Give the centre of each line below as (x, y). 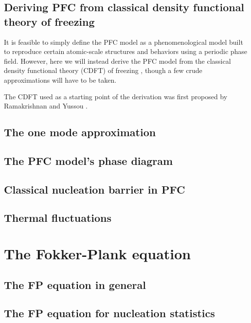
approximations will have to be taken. (60, 80)
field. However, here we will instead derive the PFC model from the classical (117, 61)
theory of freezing (49, 21)
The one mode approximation (80, 132)
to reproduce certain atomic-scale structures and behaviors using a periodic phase (126, 51)
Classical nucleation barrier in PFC (95, 189)
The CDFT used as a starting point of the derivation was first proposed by (116, 96)
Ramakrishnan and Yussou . (46, 106)
